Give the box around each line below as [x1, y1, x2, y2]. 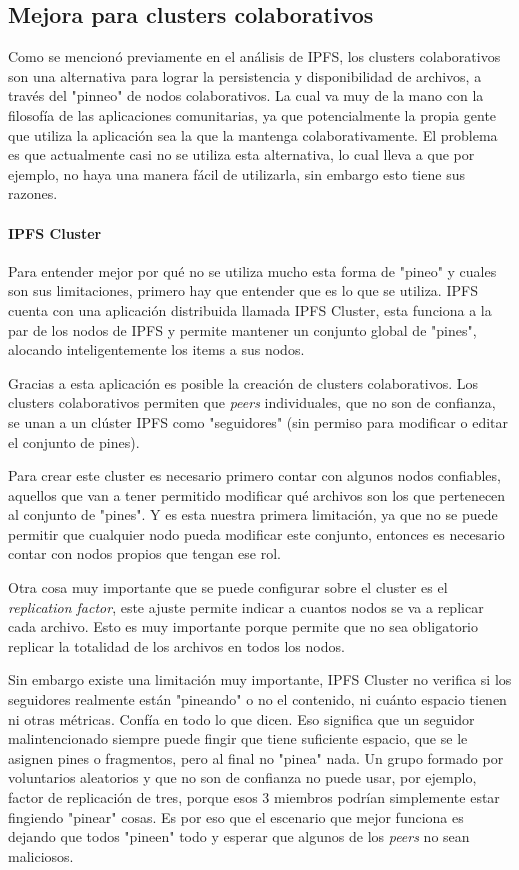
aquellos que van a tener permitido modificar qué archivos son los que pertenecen [8, 484, 506, 505]
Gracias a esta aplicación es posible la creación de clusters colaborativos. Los [8, 372, 479, 393]
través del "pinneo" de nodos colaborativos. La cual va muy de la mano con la [8, 85, 484, 106]
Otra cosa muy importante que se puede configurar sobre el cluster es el [8, 577, 448, 598]
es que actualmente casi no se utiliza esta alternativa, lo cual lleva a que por [8, 144, 475, 165]
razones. [8, 183, 58, 204]
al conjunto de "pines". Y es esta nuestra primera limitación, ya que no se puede [8, 504, 498, 525]
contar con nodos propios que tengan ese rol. [8, 543, 281, 564]
